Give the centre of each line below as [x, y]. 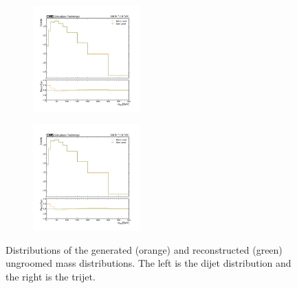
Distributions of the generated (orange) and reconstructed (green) [144, 249]
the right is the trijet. [51, 276]
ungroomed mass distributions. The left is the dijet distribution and [148, 263]
